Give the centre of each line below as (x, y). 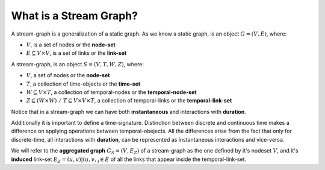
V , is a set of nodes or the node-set (71, 45)
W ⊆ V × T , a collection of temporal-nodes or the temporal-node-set (111, 92)
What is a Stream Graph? (75, 16)
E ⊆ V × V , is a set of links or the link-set (76, 53)
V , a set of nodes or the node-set (68, 75)
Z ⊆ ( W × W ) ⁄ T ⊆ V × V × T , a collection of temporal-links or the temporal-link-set (129, 101)
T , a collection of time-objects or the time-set (83, 84)
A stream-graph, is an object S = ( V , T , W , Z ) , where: (78, 64)
